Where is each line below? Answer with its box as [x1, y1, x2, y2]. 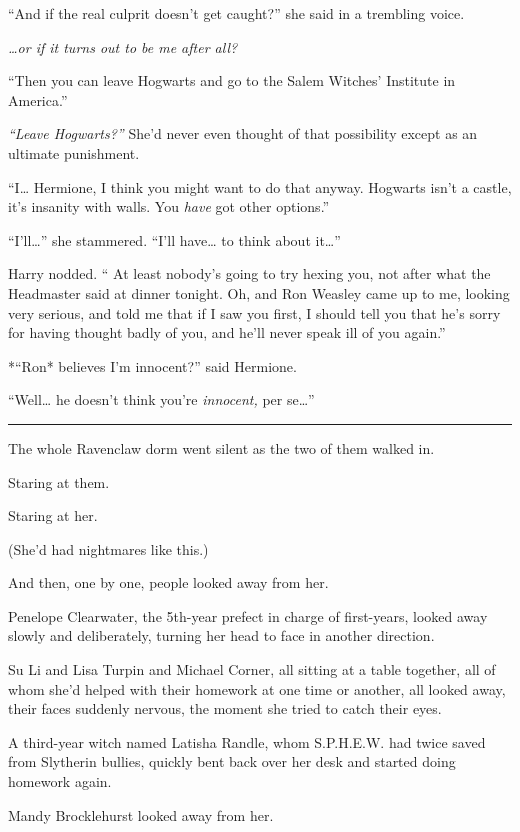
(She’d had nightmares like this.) [8, 538, 209, 559]
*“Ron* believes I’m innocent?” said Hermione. [8, 355, 297, 376]
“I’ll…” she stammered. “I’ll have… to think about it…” [8, 229, 341, 250]
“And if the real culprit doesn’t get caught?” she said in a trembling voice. [8, 3, 465, 23]
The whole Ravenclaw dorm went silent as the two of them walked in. [8, 437, 435, 458]
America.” [8, 89, 68, 110]
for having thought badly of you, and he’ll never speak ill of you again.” [8, 322, 446, 343]
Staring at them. [8, 471, 110, 492]
